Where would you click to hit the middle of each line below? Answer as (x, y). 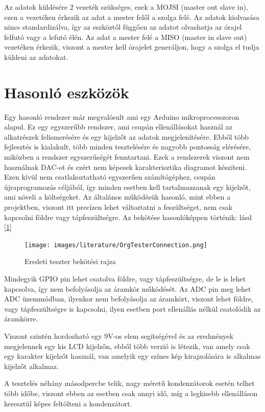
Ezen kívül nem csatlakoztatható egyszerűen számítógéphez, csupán (110, 177)
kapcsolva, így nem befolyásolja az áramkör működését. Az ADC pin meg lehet (128, 288)
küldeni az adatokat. (36, 57)
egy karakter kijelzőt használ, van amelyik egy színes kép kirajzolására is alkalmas (132, 356)
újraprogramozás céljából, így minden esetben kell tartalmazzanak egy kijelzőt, (127, 187)
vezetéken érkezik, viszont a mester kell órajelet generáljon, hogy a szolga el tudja (132, 47)
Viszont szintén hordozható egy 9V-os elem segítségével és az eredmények (119, 336)
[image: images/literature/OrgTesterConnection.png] (116, 245)
